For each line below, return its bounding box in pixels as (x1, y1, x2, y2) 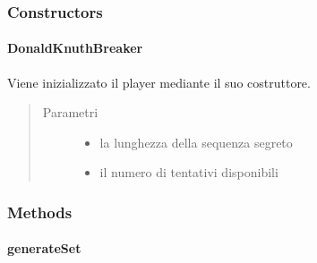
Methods (7, 200, 73, 223)
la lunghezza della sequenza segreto (99, 132, 293, 151)
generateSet (7, 239, 81, 258)
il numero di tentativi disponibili (99, 163, 278, 182)
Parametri (42, 103, 99, 122)
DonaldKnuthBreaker (7, 38, 143, 57)
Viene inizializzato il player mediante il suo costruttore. (7, 72, 311, 91)
